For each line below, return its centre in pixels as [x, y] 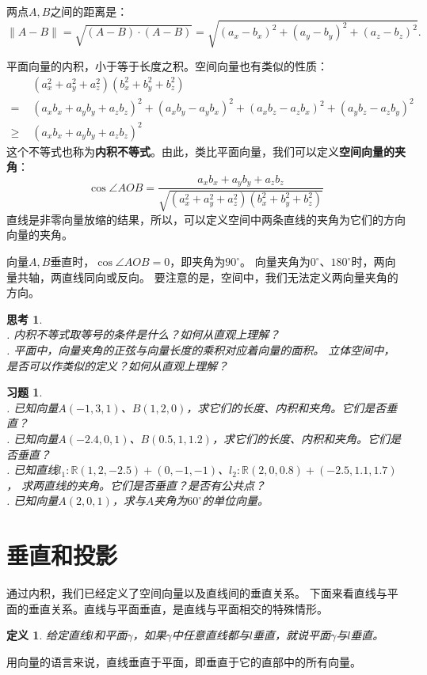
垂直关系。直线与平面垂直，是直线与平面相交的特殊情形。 [178, 608]
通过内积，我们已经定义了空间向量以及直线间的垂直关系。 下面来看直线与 [197, 593]
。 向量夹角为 [275, 262]
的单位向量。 [236, 501]
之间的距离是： [89, 11]
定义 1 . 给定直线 [48, 635]
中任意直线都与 [210, 635]
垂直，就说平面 [291, 635]
